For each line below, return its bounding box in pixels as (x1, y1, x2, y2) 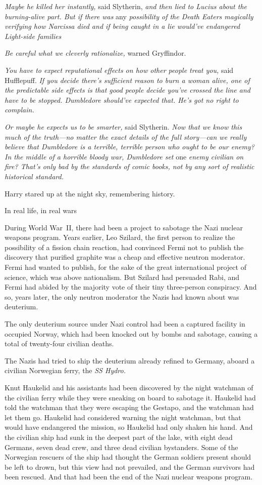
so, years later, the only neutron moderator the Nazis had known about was (5, 291, 239, 302)
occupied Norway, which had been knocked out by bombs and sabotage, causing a (5, 328, 258, 339)
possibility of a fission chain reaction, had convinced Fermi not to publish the (5, 241, 244, 252)
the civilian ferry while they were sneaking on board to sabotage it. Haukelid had (5, 392, 256, 402)
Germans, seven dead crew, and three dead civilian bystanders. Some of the (5, 441, 238, 452)
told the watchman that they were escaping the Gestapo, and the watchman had (5, 402, 254, 413)
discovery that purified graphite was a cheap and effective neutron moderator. (5, 252, 245, 262)
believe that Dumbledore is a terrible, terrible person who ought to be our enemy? (5, 141, 254, 152)
